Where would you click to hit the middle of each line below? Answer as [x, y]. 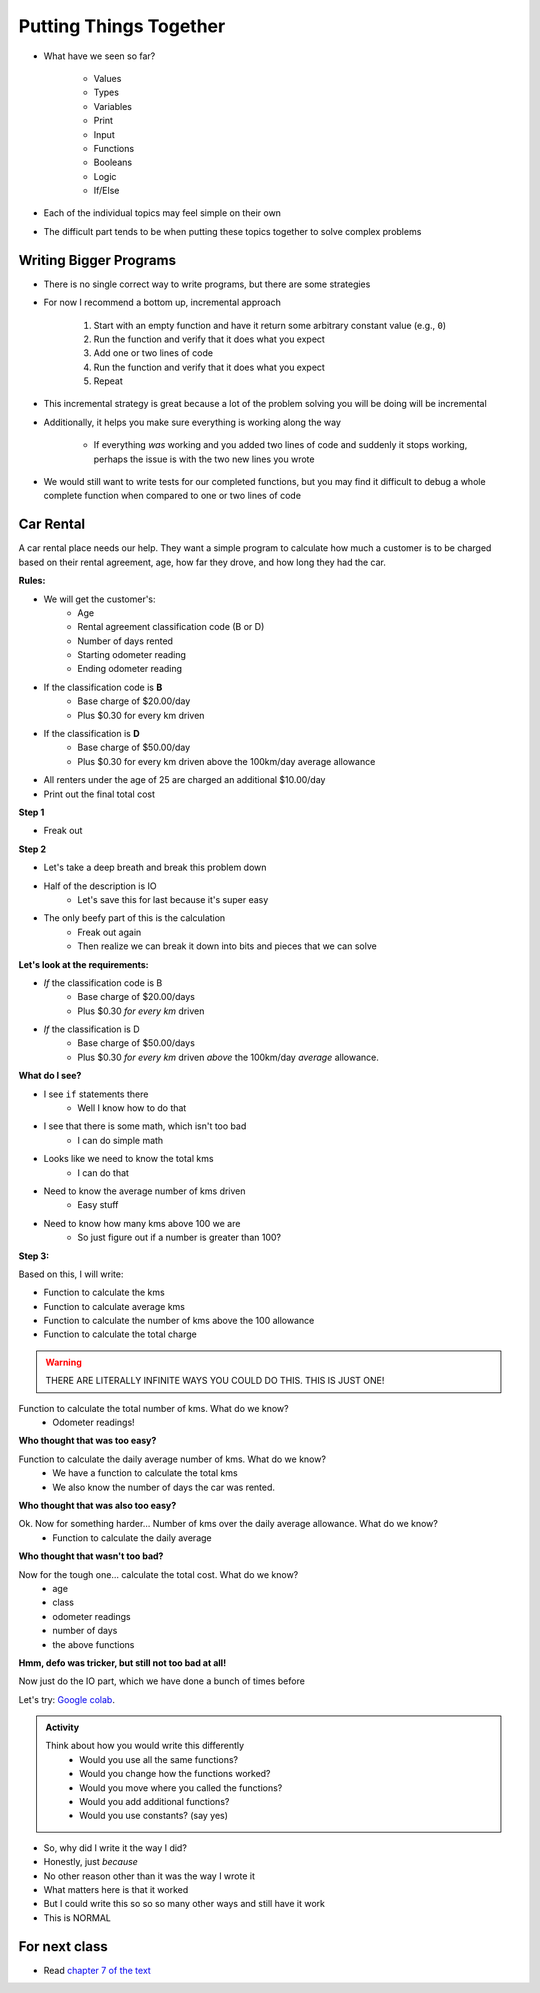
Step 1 [31, 812]
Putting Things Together [122, 26]
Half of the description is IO [100, 886]
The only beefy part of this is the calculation [134, 918]
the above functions [93, 1644]
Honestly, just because [91, 1862]
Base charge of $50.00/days [136, 1043]
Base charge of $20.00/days [136, 997]
